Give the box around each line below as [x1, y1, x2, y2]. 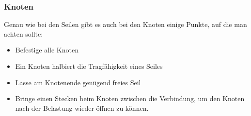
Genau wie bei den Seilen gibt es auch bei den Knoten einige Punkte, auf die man [4, 19, 247, 29]
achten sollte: [4, 28, 43, 39]
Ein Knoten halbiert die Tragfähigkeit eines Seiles [15, 61, 163, 71]
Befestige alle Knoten [15, 45, 78, 55]
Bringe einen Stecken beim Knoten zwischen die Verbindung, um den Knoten [15, 93, 245, 103]
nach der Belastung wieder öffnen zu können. [15, 103, 149, 113]
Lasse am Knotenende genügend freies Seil [15, 77, 141, 87]
